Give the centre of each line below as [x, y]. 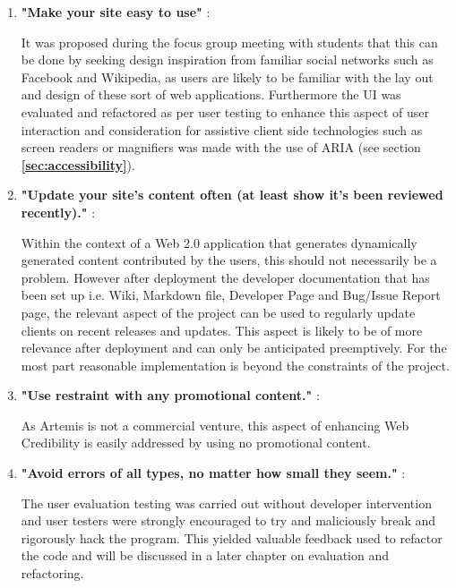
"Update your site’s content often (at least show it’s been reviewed [232, 195]
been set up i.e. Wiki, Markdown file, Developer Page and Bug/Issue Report [231, 295]
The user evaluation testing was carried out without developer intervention [226, 503]
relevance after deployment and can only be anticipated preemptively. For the [234, 348]
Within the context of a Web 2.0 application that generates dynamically [219, 242]
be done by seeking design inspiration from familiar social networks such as [227, 60]
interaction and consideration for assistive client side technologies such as [222, 129]
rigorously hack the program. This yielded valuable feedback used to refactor [232, 537]
